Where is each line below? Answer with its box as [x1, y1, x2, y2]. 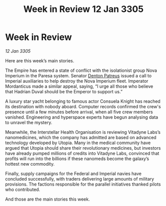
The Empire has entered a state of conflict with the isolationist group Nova [5, 67, 158, 73]
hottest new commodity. [5, 161, 55, 167]
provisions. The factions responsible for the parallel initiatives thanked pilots [5, 181, 161, 187]
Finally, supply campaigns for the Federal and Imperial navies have [5, 171, 142, 177]
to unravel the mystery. [5, 119, 52, 125]
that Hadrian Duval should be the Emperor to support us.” [5, 88, 123, 94]
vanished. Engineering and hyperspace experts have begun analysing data [5, 114, 158, 120]
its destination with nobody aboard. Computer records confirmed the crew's [5, 103, 161, 109]
